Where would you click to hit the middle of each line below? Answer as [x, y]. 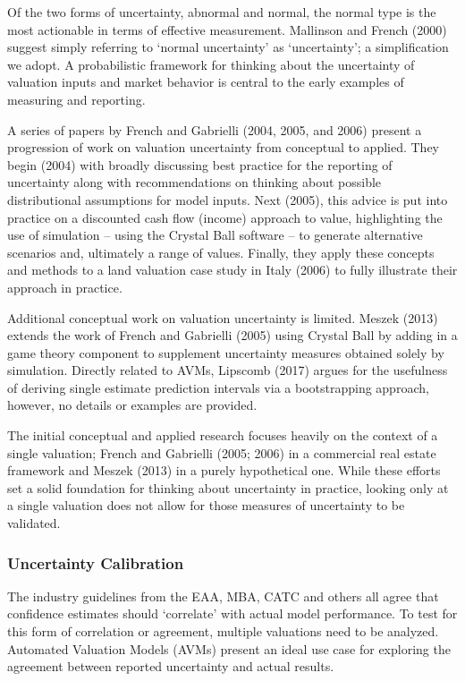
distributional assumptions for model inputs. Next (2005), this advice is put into [228, 199]
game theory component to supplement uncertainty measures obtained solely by [226, 352]
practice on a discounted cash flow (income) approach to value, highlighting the [225, 217]
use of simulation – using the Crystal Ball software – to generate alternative [215, 235]
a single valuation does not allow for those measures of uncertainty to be [206, 505]
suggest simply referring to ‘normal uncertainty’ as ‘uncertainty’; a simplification [228, 47]
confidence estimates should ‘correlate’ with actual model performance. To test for [232, 613]
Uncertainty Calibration [96, 562]
